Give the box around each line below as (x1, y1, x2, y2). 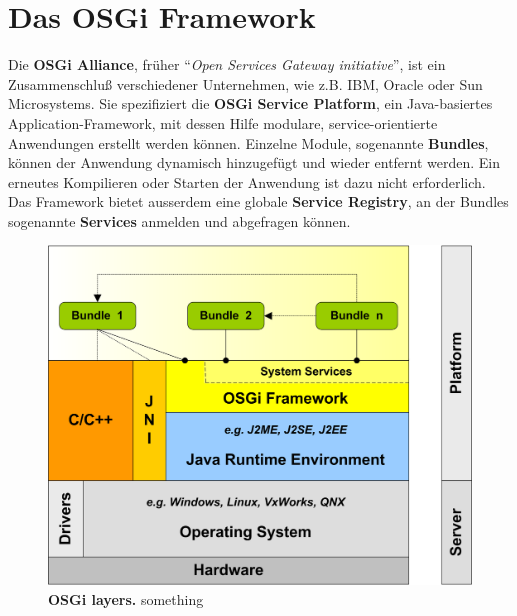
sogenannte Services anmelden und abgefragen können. (8, 210, 351, 231)
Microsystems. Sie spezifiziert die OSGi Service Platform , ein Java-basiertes (8, 93, 493, 114)
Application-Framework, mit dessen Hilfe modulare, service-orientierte (8, 112, 438, 133)
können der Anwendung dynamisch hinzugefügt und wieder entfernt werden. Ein (8, 152, 501, 173)
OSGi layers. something (48, 589, 204, 609)
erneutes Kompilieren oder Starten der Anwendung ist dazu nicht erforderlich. (8, 171, 486, 192)
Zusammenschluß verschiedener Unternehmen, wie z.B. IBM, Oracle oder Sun (8, 73, 483, 94)
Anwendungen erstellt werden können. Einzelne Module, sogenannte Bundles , (8, 132, 489, 153)
